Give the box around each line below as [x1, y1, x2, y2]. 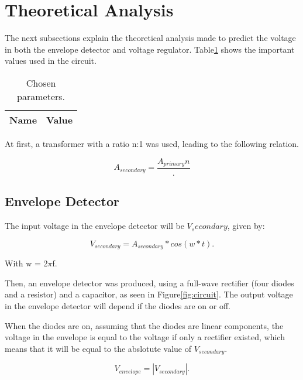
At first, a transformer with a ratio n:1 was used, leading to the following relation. [5, 137, 299, 149]
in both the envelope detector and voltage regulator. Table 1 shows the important [5, 43, 295, 55]
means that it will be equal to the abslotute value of [5, 342, 192, 354]
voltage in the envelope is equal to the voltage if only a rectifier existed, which [5, 331, 285, 343]
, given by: [227, 220, 265, 232]
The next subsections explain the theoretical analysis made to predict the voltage [5, 32, 296, 44]
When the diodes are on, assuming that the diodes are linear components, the [5, 319, 284, 331]
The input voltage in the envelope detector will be [5, 220, 184, 232]
